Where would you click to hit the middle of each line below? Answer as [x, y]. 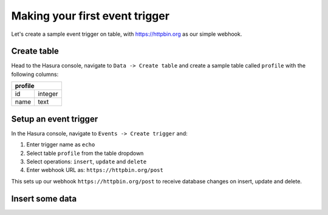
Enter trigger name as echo [61, 145]
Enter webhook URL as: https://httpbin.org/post [95, 170]
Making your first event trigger [91, 16]
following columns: [35, 74]
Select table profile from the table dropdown [85, 153]
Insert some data [44, 198]
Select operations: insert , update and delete [87, 162]
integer [48, 94]
